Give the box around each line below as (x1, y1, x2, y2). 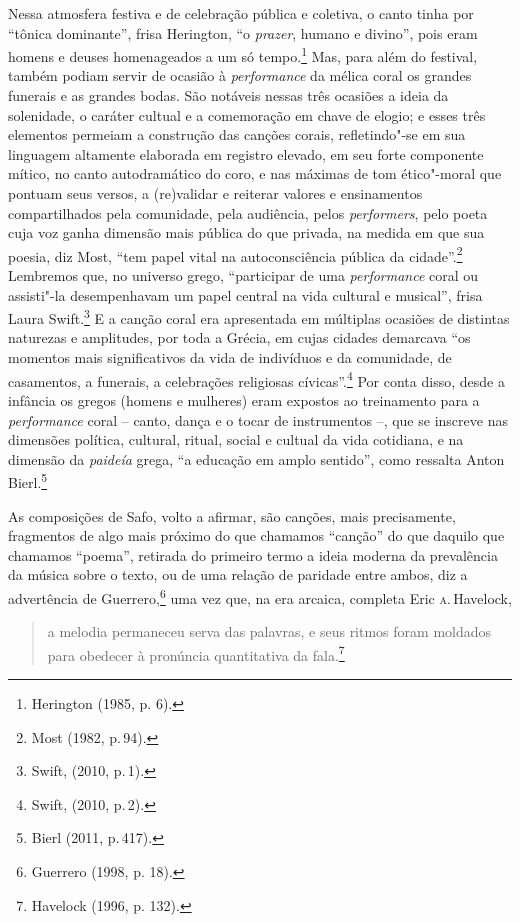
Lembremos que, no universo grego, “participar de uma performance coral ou (8, 265, 479, 286)
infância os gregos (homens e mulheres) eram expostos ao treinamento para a (8, 389, 480, 410)
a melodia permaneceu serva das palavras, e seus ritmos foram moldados (47, 621, 492, 642)
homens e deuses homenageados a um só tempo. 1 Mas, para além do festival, (8, 43, 478, 66)
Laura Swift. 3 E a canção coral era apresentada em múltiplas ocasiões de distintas (8, 305, 510, 328)
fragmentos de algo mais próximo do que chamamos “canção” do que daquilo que (8, 525, 505, 546)
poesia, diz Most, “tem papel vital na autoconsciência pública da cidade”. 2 (8, 242, 463, 266)
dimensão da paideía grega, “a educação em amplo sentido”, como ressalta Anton (8, 448, 505, 469)
